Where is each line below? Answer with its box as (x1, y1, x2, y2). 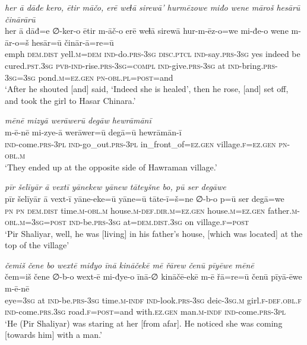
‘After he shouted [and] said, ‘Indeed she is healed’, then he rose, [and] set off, (5, 83, 289, 95)
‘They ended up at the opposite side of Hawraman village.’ (5, 160, 217, 173)
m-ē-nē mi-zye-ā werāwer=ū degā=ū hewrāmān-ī (5, 125, 182, 138)
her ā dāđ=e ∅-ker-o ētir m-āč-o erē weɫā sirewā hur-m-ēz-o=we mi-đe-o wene (5, 24, 289, 37)
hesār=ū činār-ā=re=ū (31, 36, 114, 48)
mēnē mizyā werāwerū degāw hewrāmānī (5, 114, 151, 126)
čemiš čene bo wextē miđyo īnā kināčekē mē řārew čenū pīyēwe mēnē (5, 258, 254, 271)
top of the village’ (5, 239, 69, 251)
